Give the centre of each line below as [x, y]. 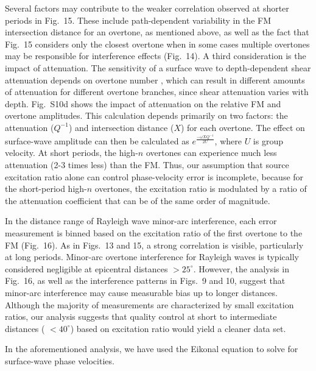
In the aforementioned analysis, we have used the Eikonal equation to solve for [152, 349]
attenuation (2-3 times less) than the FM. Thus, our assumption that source [147, 165]
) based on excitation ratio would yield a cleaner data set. [178, 328]
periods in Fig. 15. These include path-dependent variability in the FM [138, 20]
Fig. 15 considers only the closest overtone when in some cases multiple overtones [157, 44]
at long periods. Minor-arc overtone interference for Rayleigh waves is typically [152, 257]
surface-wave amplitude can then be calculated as [97, 140]
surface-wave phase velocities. [60, 360]
